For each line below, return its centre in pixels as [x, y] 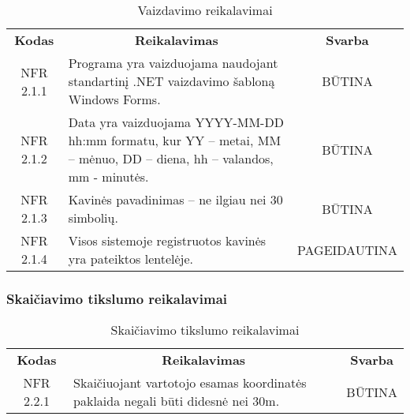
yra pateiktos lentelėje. [131, 259]
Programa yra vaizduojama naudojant [173, 63]
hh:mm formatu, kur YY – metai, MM [175, 140]
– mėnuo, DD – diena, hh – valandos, [171, 158]
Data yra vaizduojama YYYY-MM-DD [176, 122]
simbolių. [93, 217]
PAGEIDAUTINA [347, 249]
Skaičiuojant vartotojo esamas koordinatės [190, 383]
